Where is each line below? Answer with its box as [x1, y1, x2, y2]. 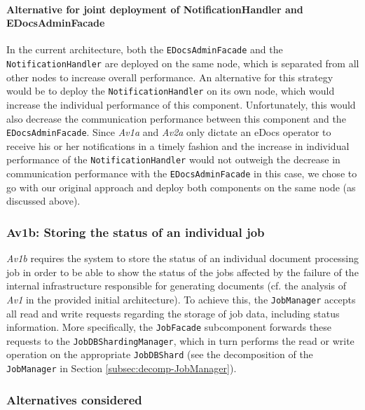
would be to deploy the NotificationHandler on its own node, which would [6, 83, 335, 98]
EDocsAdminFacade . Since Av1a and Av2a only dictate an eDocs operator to [6, 125, 331, 139]
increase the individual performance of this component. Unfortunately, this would [6, 97, 356, 111]
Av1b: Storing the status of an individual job [6, 223, 265, 240]
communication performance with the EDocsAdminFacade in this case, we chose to [6, 166, 357, 181]
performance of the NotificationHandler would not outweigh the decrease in [6, 152, 340, 167]
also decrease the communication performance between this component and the [6, 111, 346, 125]
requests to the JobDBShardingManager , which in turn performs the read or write [6, 333, 354, 348]
